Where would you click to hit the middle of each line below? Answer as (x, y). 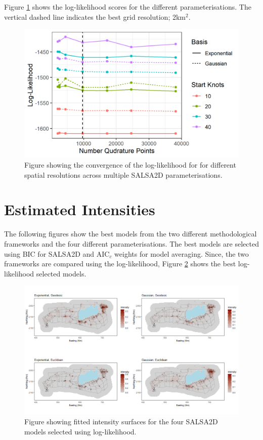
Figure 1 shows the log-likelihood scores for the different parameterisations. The (128, 7)
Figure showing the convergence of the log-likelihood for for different (130, 165)
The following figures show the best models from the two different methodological (130, 234)
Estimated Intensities (80, 209)
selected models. (61, 273)
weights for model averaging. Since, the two (182, 253)
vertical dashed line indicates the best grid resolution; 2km (95, 16)
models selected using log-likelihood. (80, 431)
